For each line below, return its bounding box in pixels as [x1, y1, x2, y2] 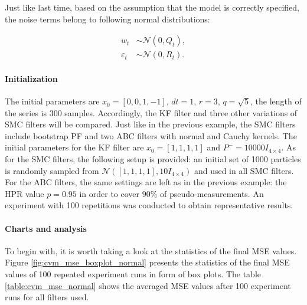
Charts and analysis [5, 222, 87, 234]
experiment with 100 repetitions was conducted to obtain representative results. [5, 199, 293, 211]
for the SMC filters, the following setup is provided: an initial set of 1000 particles [5, 153, 301, 165]
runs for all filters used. [5, 291, 89, 303]
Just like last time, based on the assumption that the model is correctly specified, [5, 1, 299, 13]
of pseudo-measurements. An [160, 187, 264, 199]
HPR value [5, 187, 44, 199]
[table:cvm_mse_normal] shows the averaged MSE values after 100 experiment [5, 279, 291, 291]
